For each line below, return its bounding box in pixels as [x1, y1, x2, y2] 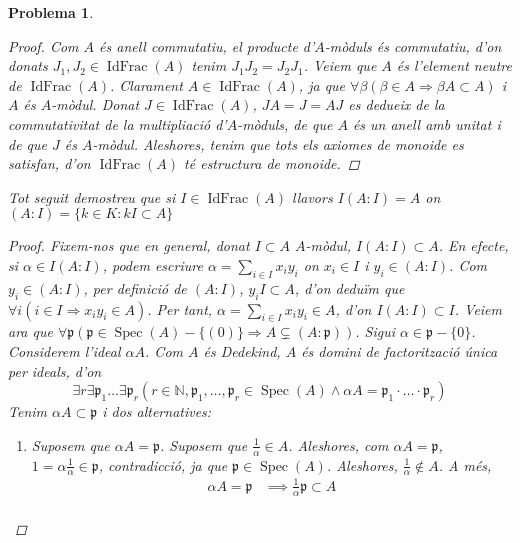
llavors [291, 186, 333, 207]
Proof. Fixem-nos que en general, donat [8, 235, 250, 256]
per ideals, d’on [8, 360, 102, 381]
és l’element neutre [396, 55, 512, 76]
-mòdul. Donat [51, 94, 140, 115]
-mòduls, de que [237, 113, 333, 134]
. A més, [438, 454, 492, 475]
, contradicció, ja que [98, 454, 228, 475]
